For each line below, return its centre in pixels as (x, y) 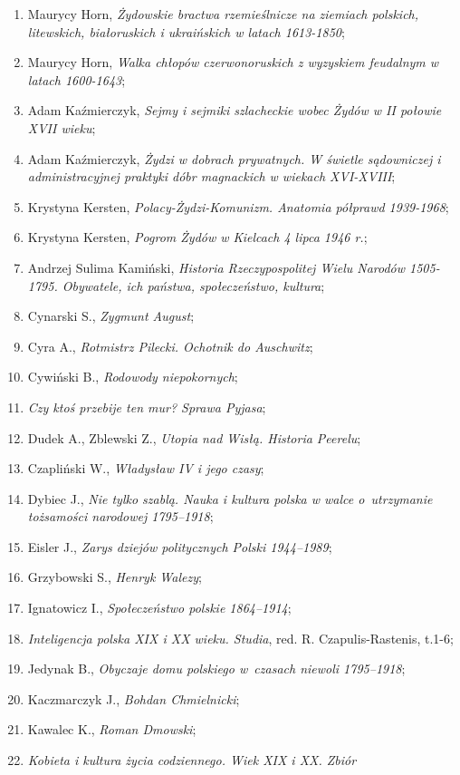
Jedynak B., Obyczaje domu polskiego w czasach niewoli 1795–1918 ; (216, 668)
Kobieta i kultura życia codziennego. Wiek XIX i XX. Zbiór (192, 760)
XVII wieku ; (62, 127)
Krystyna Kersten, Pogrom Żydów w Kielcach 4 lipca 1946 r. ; (197, 237)
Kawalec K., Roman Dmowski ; (112, 729)
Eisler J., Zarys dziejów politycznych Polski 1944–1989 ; (180, 546)
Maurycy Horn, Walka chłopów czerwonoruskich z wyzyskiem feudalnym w (233, 62)
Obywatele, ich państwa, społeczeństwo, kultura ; (193, 285)
